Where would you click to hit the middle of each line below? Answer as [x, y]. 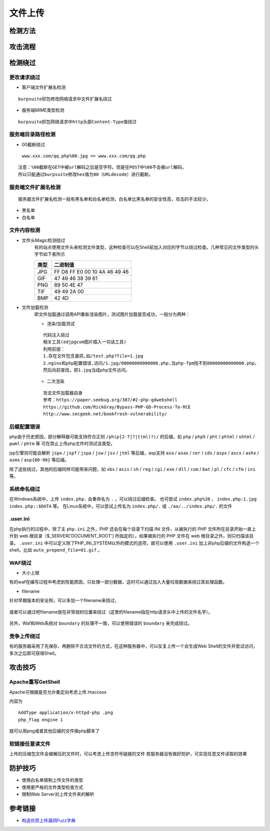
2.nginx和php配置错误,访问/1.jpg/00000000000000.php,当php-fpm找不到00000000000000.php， [151, 363]
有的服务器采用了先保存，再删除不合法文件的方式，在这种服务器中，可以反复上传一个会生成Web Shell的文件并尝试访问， [133, 646]
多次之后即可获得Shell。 [34, 653]
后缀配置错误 [25, 427]
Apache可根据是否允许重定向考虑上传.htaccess [58, 692]
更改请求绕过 [25, 77]
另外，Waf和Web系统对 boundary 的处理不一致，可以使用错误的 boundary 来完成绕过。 [101, 623]
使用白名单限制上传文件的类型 [52, 780]
